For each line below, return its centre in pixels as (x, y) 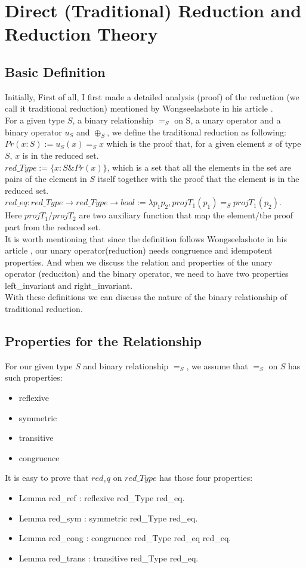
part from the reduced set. (53, 226)
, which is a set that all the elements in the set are (199, 167)
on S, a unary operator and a (228, 120)
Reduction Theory (81, 34)
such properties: (34, 377)
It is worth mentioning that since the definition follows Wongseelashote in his (146, 238)
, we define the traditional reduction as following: (197, 132)
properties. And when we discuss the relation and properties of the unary (139, 262)
